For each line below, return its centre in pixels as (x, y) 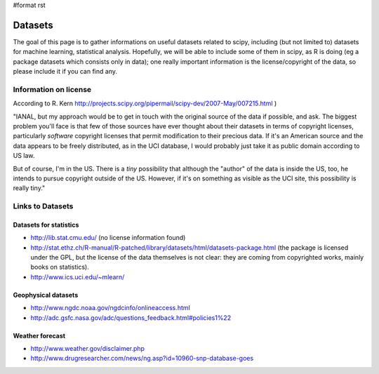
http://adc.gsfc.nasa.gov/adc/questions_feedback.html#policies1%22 (131, 318)
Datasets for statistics (46, 225)
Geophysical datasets (46, 295)
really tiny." (29, 188)
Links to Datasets (43, 206)
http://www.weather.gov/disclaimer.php (88, 349)
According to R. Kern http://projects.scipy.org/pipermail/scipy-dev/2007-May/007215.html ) (145, 103)
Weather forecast (39, 335)
